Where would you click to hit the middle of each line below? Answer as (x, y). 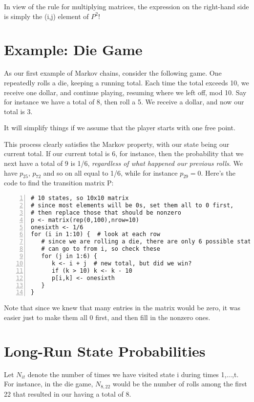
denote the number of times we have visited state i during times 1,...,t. (133, 374)
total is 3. (18, 111)
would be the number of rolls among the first (180, 384)
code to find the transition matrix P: (59, 183)
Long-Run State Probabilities (105, 351)
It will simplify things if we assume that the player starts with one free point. (120, 128)
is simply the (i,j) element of (46, 16)
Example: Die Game (73, 50)
